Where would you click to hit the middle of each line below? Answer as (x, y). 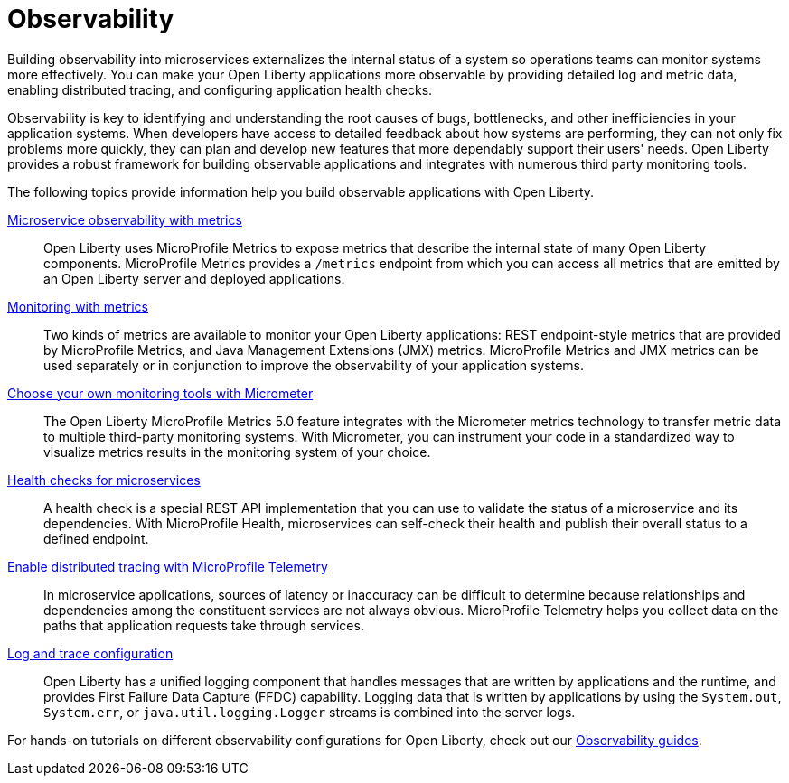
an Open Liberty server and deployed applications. (194, 278)
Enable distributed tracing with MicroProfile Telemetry (168, 566)
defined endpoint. (96, 538)
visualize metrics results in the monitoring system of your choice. (237, 452)
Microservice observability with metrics (125, 219)
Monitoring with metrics (78, 306)
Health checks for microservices (104, 480)
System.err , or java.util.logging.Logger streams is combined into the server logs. (310, 712)
